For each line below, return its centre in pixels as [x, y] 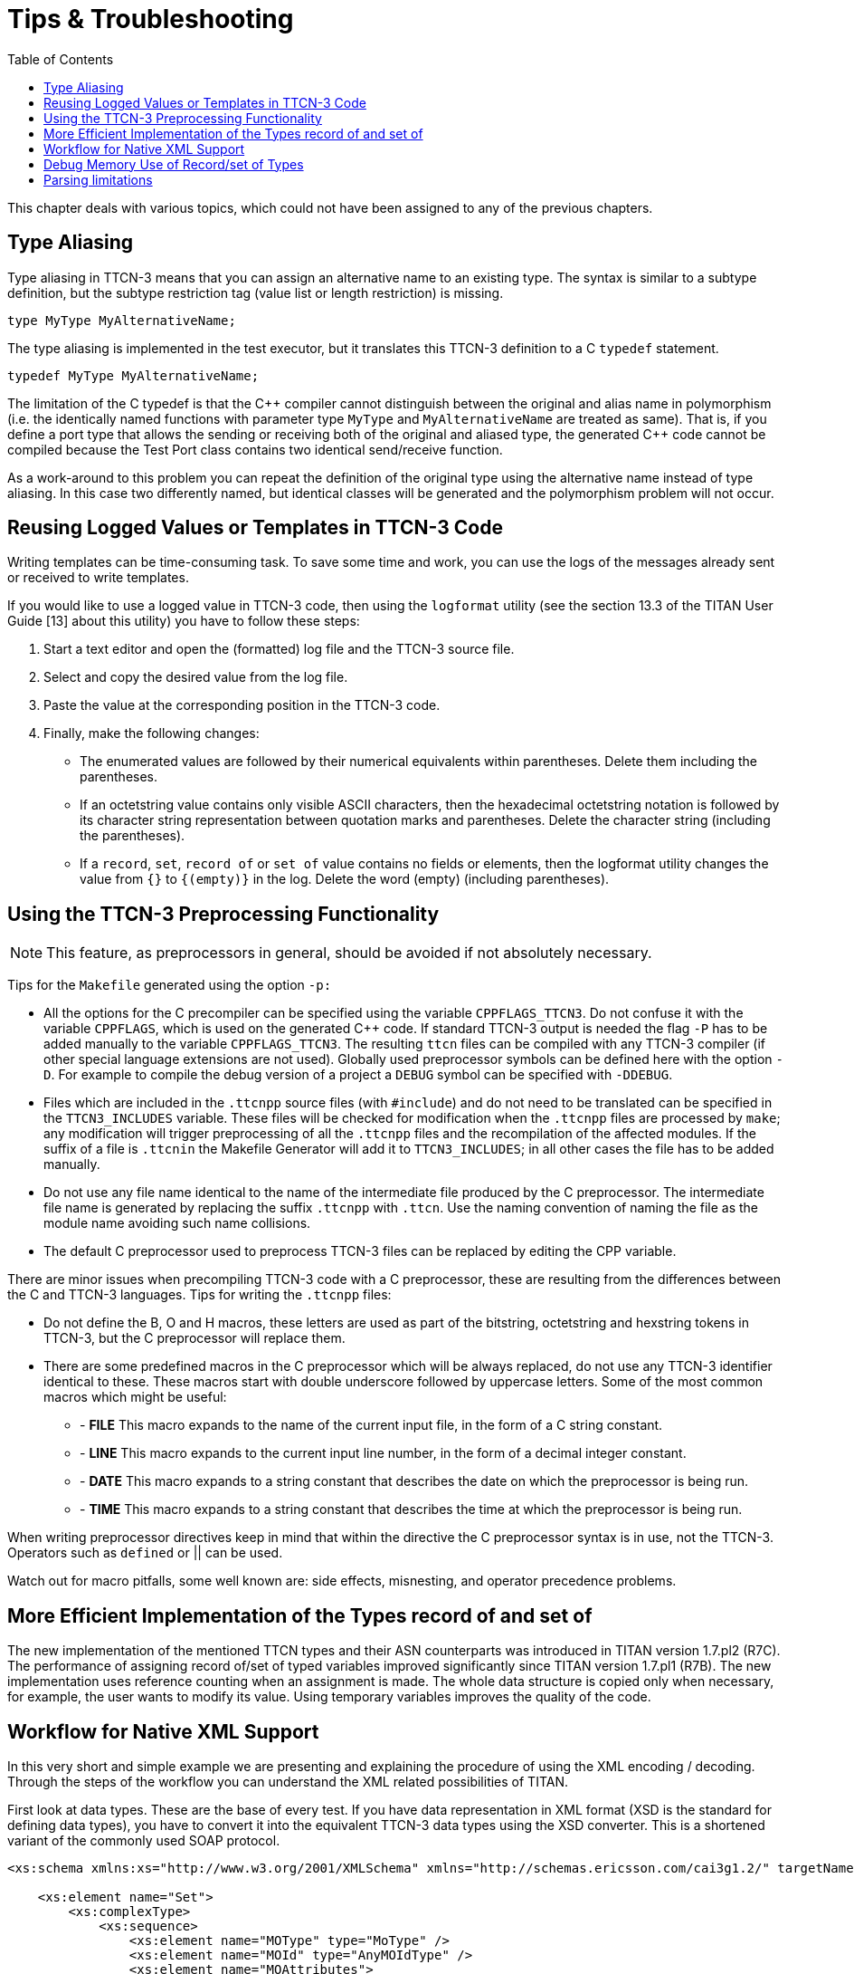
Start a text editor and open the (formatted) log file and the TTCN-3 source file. [279, 649]
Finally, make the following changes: [152, 733]
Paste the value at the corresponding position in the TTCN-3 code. [242, 705]
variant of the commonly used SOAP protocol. [144, 1840]
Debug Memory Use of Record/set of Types [174, 164]
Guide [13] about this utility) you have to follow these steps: [184, 621]
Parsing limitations [98, 179]
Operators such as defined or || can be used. [145, 1553]
